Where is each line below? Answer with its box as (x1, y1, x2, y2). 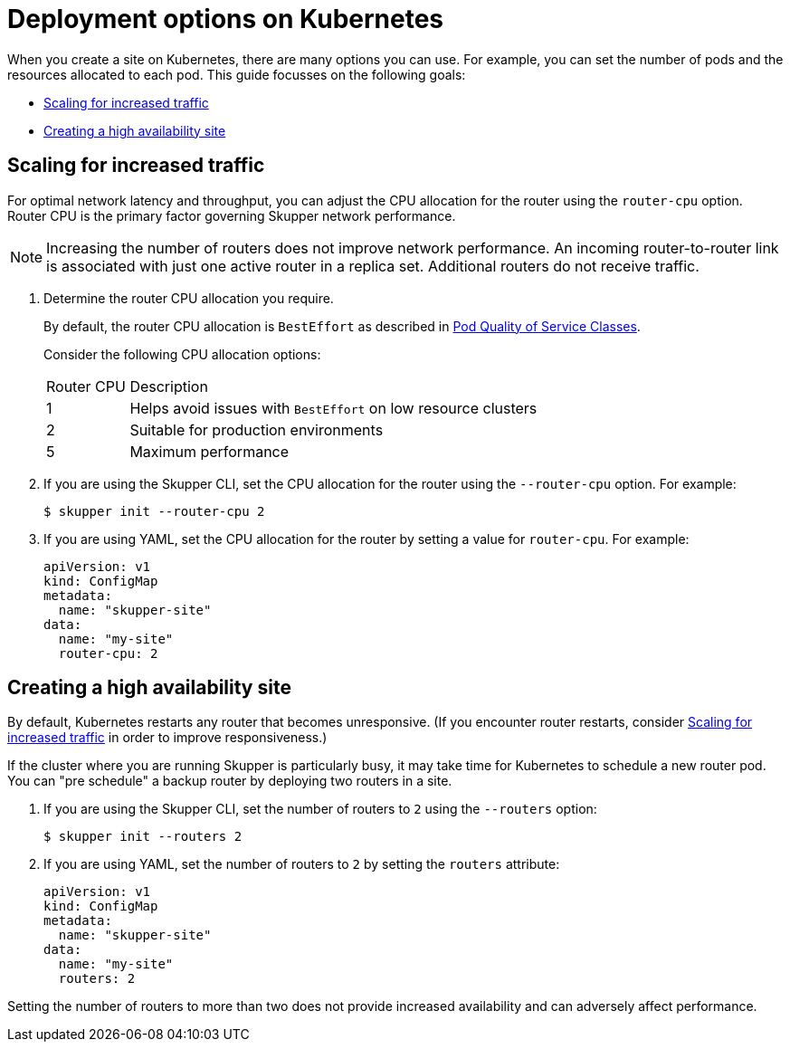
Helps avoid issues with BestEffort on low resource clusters (129, 398, 538, 417)
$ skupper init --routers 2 (43, 829, 243, 844)
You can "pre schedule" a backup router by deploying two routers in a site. (7, 773, 452, 789)
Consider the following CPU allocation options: (43, 346, 321, 362)
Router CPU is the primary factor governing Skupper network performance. (7, 207, 456, 224)
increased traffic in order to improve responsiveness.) (7, 730, 328, 746)
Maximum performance (129, 442, 290, 461)
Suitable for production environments (129, 420, 384, 439)
